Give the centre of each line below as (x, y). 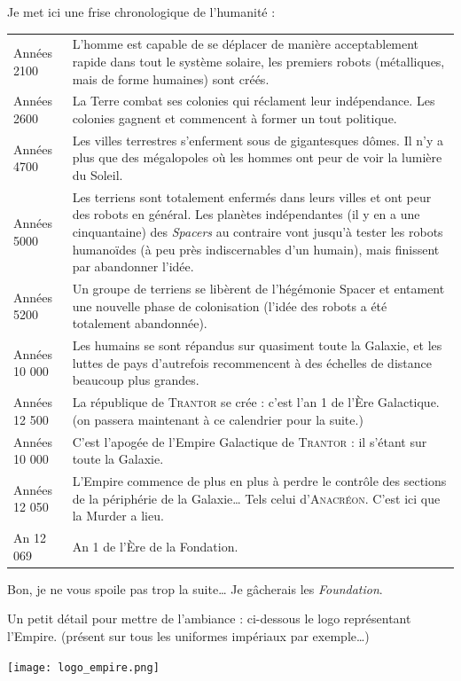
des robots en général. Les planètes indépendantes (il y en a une (246, 214)
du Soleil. (98, 175)
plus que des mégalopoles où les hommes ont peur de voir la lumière (257, 157)
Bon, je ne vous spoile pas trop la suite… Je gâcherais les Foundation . (195, 588)
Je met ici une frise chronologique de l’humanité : (141, 12)
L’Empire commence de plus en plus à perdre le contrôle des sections (259, 481)
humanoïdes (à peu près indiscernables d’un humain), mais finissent (256, 249)
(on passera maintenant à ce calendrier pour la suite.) (218, 419)
